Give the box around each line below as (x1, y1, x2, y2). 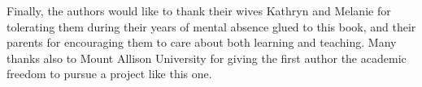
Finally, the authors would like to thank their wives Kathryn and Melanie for (7, 2, 391, 19)
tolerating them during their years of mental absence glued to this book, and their (7, 18, 416, 35)
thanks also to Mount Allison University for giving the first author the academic (7, 49, 407, 66)
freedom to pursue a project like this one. (7, 65, 212, 82)
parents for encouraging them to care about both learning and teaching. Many (7, 34, 397, 51)
